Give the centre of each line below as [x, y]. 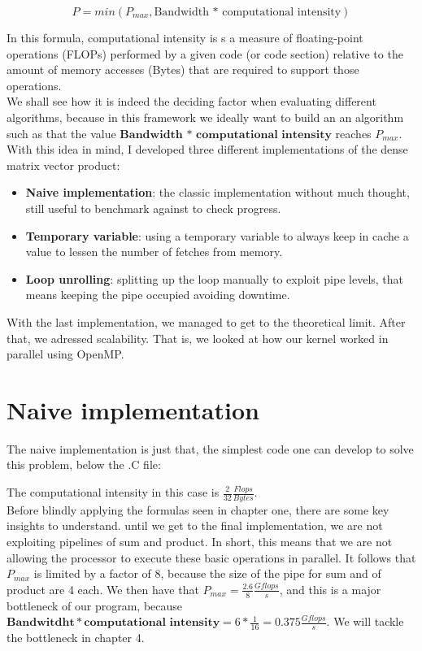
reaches [353, 133]
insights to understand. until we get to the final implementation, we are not [195, 525]
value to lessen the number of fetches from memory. [154, 252]
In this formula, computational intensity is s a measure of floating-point [185, 37]
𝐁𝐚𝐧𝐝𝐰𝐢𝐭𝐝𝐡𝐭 [41, 623]
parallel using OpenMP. [65, 354]
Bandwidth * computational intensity [248, 12]
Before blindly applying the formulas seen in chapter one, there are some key [198, 509]
